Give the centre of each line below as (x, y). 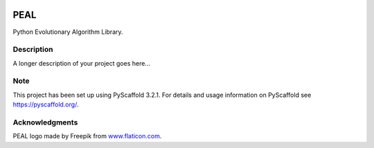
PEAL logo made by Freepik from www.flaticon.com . (87, 136)
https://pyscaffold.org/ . (46, 104)
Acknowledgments (45, 122)
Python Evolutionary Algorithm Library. (68, 32)
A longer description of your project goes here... (81, 63)
